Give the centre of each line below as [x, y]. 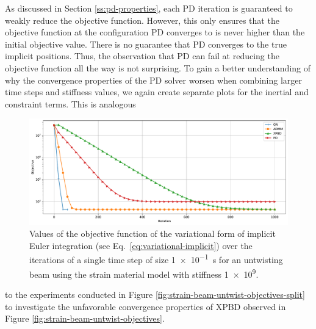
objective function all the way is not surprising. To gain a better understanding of [158, 67]
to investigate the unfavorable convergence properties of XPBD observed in [145, 306]
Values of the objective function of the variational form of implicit [153, 233]
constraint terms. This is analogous [70, 103]
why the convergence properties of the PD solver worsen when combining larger [153, 80]
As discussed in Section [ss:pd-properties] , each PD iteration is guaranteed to [149, 8]
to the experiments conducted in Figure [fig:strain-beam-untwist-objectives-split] [155, 294]
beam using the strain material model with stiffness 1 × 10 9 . [144, 273]
